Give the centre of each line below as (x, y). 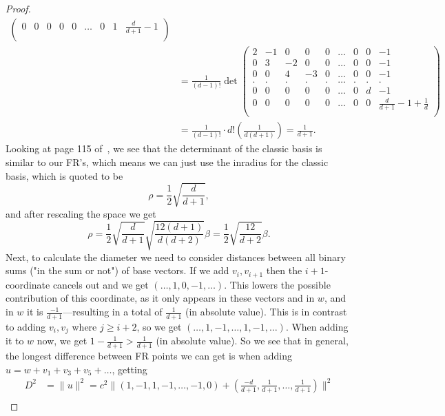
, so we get (159, 326)
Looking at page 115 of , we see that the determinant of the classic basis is (164, 148)
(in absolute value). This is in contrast (266, 312)
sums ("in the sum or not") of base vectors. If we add (117, 270)
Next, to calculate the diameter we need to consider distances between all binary (176, 257)
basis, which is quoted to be (64, 175)
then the (284, 270)
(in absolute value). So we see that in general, (252, 341)
